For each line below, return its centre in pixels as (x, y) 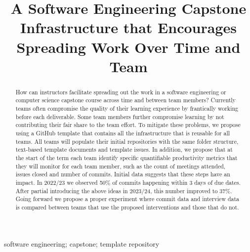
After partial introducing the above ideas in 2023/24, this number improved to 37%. (124, 190)
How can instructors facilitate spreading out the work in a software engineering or (121, 92)
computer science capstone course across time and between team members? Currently (125, 100)
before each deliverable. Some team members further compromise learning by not (120, 116)
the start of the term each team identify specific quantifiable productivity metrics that (126, 157)
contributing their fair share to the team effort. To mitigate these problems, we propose (128, 125)
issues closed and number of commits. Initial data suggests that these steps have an (123, 174)
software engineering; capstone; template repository (82, 243)
